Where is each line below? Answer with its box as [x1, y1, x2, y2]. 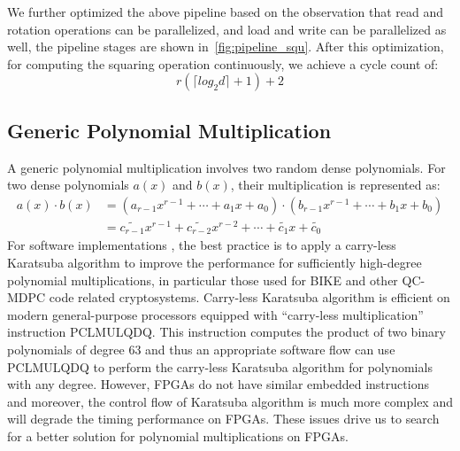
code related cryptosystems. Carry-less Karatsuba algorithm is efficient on [49, 288, 450, 307]
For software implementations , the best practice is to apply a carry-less [7, 236, 396, 254]
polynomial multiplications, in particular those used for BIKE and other [7, 270, 398, 289]
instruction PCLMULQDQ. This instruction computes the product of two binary [7, 323, 446, 341]
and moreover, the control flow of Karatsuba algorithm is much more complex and [7, 392, 453, 410]
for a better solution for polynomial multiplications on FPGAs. [7, 426, 349, 445]
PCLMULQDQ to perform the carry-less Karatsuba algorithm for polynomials [7, 357, 433, 376]
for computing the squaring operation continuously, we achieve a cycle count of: [7, 54, 439, 73]
